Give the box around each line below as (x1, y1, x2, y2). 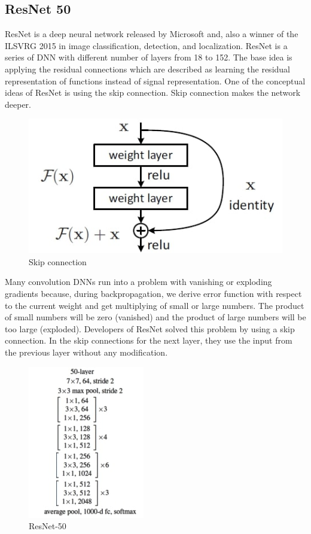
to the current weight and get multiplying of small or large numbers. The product (5, 299, 304, 311)
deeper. (5, 98, 31, 110)
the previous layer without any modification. (5, 345, 168, 358)
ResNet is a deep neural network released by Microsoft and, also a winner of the (5, 28, 298, 40)
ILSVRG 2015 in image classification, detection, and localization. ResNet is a (5, 39, 288, 51)
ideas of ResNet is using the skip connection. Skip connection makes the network (5, 86, 301, 99)
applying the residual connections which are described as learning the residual (5, 62, 290, 75)
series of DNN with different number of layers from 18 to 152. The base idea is (5, 51, 292, 63)
